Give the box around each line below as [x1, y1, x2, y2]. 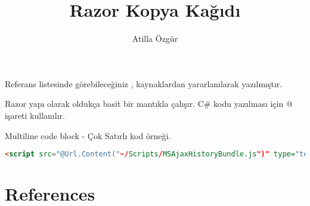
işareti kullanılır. [5, 109, 65, 121]
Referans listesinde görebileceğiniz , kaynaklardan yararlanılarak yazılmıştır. [5, 77, 283, 90]
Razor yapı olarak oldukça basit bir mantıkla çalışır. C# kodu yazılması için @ [5, 97, 293, 110]
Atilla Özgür [132, 32, 178, 45]
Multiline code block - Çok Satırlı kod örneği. [5, 129, 171, 142]
